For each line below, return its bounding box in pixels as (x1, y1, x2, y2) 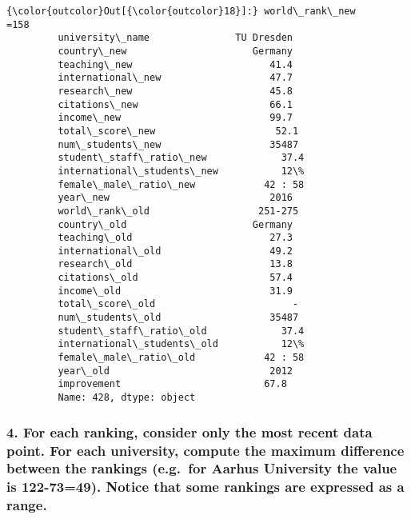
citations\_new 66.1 (58, 98, 293, 110)
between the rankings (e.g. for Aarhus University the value (6, 458, 397, 478)
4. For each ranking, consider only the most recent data (6, 421, 373, 441)
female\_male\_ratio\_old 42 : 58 (58, 352, 305, 364)
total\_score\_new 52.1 (58, 125, 299, 137)
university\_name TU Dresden (58, 32, 293, 44)
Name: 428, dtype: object (58, 392, 196, 404)
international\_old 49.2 (58, 245, 293, 257)
